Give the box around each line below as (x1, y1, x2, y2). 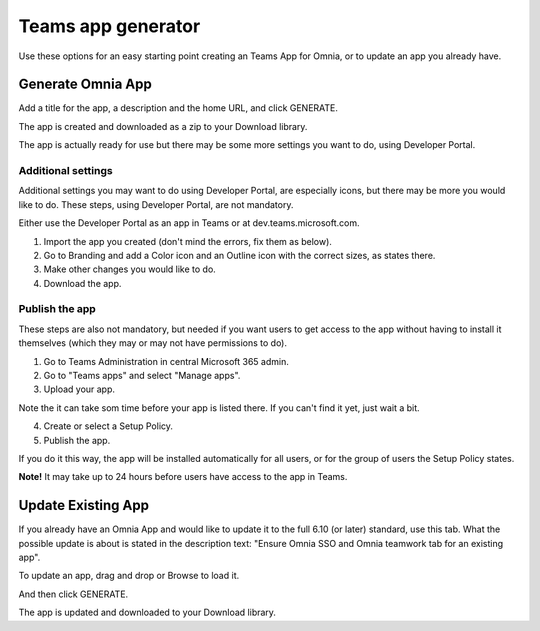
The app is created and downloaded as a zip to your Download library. (18, 120, 308, 132)
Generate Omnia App (18, 76, 152, 93)
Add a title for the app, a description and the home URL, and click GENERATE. (18, 102, 339, 114)
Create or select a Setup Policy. (43, 420, 174, 432)
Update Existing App (18, 497, 150, 514)
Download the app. (43, 277, 122, 289)
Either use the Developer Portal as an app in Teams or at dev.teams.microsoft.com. (18, 217, 360, 229)
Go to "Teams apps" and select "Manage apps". (43, 370, 241, 382)
